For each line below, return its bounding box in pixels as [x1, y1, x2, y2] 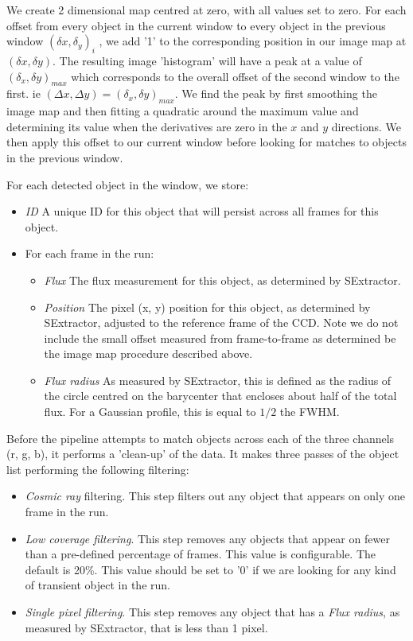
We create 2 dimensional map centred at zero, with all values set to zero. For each [6, 2, 407, 17]
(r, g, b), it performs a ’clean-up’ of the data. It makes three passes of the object [6, 445, 399, 462]
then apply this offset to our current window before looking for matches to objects [6, 134, 407, 150]
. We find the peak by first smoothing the [174, 85, 377, 102]
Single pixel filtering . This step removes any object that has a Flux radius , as [25, 604, 400, 620]
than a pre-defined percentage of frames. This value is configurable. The [25, 546, 376, 562]
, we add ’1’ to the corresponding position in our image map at [99, 33, 407, 49]
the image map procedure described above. [44, 345, 253, 362]
